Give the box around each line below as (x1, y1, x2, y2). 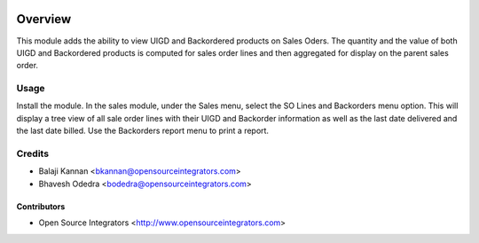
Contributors (16, 200, 66, 212)
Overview (16, 12, 72, 27)
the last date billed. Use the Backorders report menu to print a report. (16, 125, 270, 137)
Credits (16, 147, 49, 160)
